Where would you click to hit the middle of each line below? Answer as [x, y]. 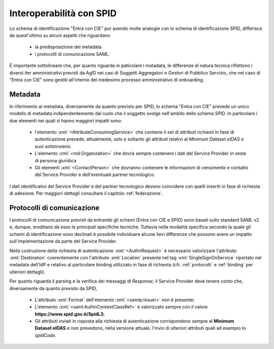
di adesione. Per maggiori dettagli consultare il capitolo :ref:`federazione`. [86, 193]
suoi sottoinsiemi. [53, 146]
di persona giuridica [56, 160]
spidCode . [46, 335]
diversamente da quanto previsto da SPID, [53, 288]
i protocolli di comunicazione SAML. [72, 54]
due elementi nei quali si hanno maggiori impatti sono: [66, 120]
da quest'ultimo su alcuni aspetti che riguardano [60, 35]
